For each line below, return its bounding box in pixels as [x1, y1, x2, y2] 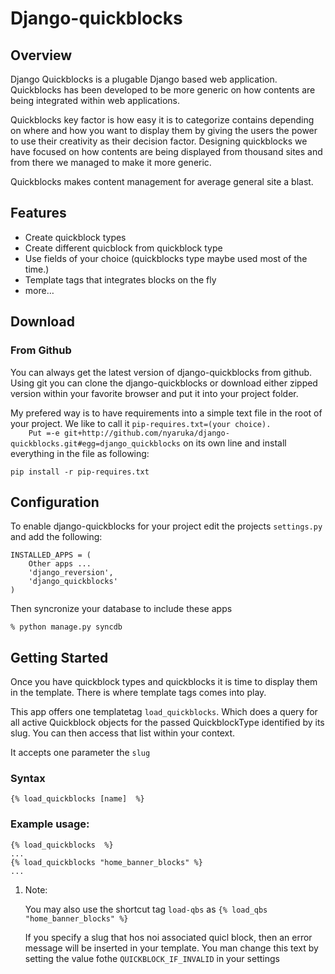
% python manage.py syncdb [10, 622, 123, 632]
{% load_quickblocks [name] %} [10, 794, 145, 804]
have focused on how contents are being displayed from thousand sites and [10, 146, 323, 157]
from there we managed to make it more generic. [10, 157, 212, 168]
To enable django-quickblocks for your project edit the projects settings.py [10, 520, 323, 532]
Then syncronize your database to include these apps [10, 603, 233, 615]
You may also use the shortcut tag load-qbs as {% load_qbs [24, 903, 268, 915]
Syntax [10, 772, 46, 786]
